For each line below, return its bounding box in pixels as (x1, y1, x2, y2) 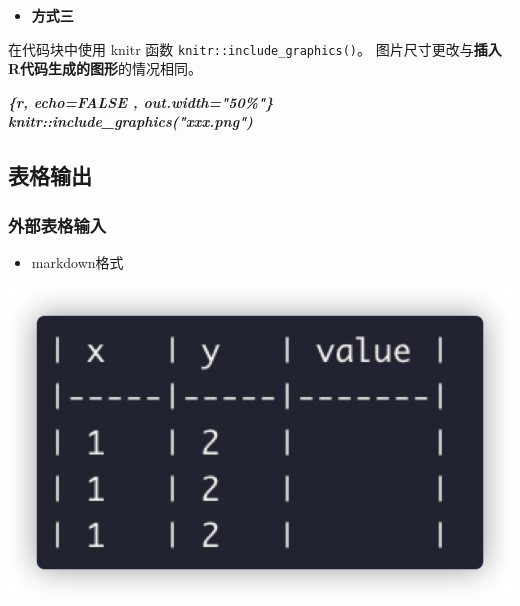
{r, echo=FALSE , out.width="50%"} (8, 91, 274, 112)
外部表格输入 (8, 212, 107, 237)
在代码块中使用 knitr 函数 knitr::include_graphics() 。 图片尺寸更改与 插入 (8, 38, 502, 59)
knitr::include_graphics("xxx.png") (8, 111, 253, 132)
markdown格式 (31, 252, 124, 273)
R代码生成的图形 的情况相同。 (8, 58, 203, 79)
